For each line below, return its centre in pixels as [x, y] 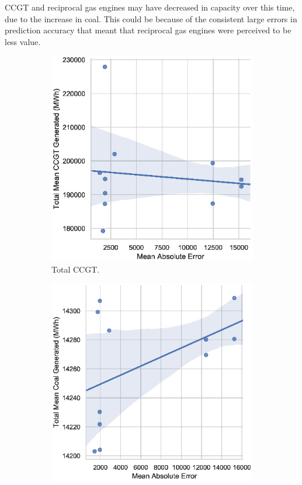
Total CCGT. [76, 269]
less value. [23, 41]
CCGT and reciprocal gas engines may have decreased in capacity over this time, [150, 7]
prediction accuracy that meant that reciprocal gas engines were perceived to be [148, 30]
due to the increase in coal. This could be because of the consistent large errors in [151, 18]
